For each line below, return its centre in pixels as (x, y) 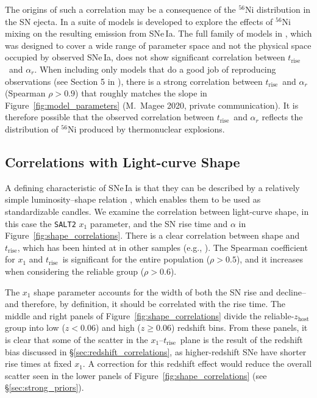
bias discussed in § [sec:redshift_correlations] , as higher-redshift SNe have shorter (156, 351)
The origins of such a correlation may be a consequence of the (120, 9)
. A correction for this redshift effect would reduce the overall (197, 364)
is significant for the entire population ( (136, 259)
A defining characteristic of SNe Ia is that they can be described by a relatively (152, 187)
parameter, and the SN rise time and (159, 223)
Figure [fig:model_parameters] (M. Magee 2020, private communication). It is (152, 105)
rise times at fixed (38, 364)
